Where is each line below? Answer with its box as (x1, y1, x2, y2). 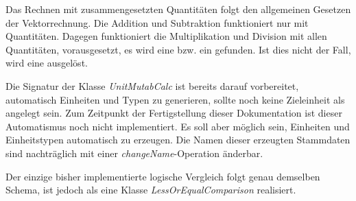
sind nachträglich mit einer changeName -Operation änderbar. (5, 145, 263, 160)
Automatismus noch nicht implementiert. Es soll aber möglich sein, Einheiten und (5, 119, 350, 133)
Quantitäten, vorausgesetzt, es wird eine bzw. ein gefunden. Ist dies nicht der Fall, (5, 42, 351, 56)
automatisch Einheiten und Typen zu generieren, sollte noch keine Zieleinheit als (5, 92, 345, 106)
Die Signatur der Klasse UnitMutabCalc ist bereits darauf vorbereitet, (5, 78, 299, 93)
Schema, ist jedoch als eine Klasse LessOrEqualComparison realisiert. (5, 182, 296, 197)
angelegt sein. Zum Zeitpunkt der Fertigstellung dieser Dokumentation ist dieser (5, 106, 342, 120)
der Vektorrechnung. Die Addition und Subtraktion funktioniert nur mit (5, 15, 309, 29)
